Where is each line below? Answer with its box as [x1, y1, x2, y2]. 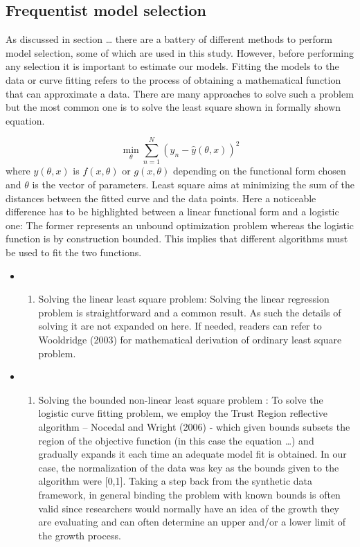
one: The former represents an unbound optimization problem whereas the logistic [6, 217, 354, 232]
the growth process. [38, 528, 121, 542]
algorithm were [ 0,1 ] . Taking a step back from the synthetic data [38, 474, 313, 488]
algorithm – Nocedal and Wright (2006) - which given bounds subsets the [38, 419, 350, 433]
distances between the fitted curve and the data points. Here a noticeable [6, 190, 316, 205]
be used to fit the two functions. [6, 245, 142, 260]
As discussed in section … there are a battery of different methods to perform [6, 32, 333, 46]
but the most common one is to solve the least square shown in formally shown [6, 100, 341, 114]
